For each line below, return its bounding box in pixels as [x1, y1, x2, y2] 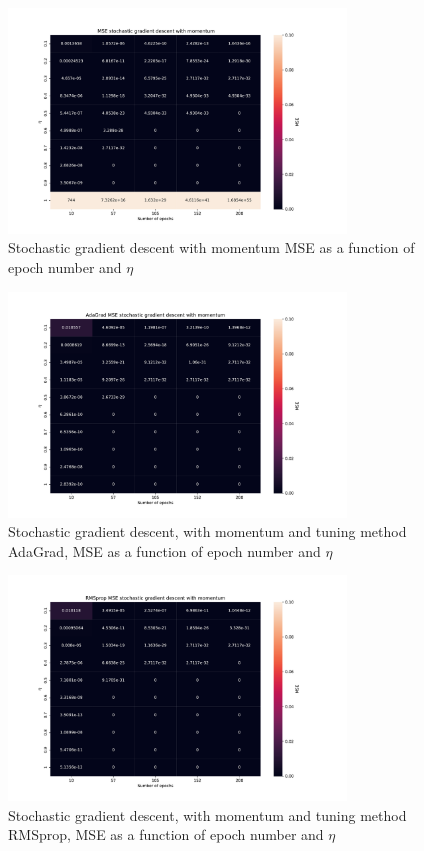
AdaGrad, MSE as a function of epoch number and [8, 540, 321, 561]
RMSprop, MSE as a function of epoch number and [8, 824, 324, 845]
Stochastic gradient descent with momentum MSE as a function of [8, 237, 415, 258]
